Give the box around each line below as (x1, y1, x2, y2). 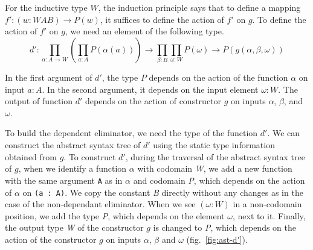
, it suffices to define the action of (100, 13, 224, 25)
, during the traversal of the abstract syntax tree (125, 150, 305, 163)
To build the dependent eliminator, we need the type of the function (5, 127, 258, 139)
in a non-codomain (233, 198, 302, 210)
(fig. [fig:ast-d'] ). (186, 233, 248, 245)
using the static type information (153, 139, 275, 151)
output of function (5, 95, 73, 107)
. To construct (63, 150, 116, 163)
